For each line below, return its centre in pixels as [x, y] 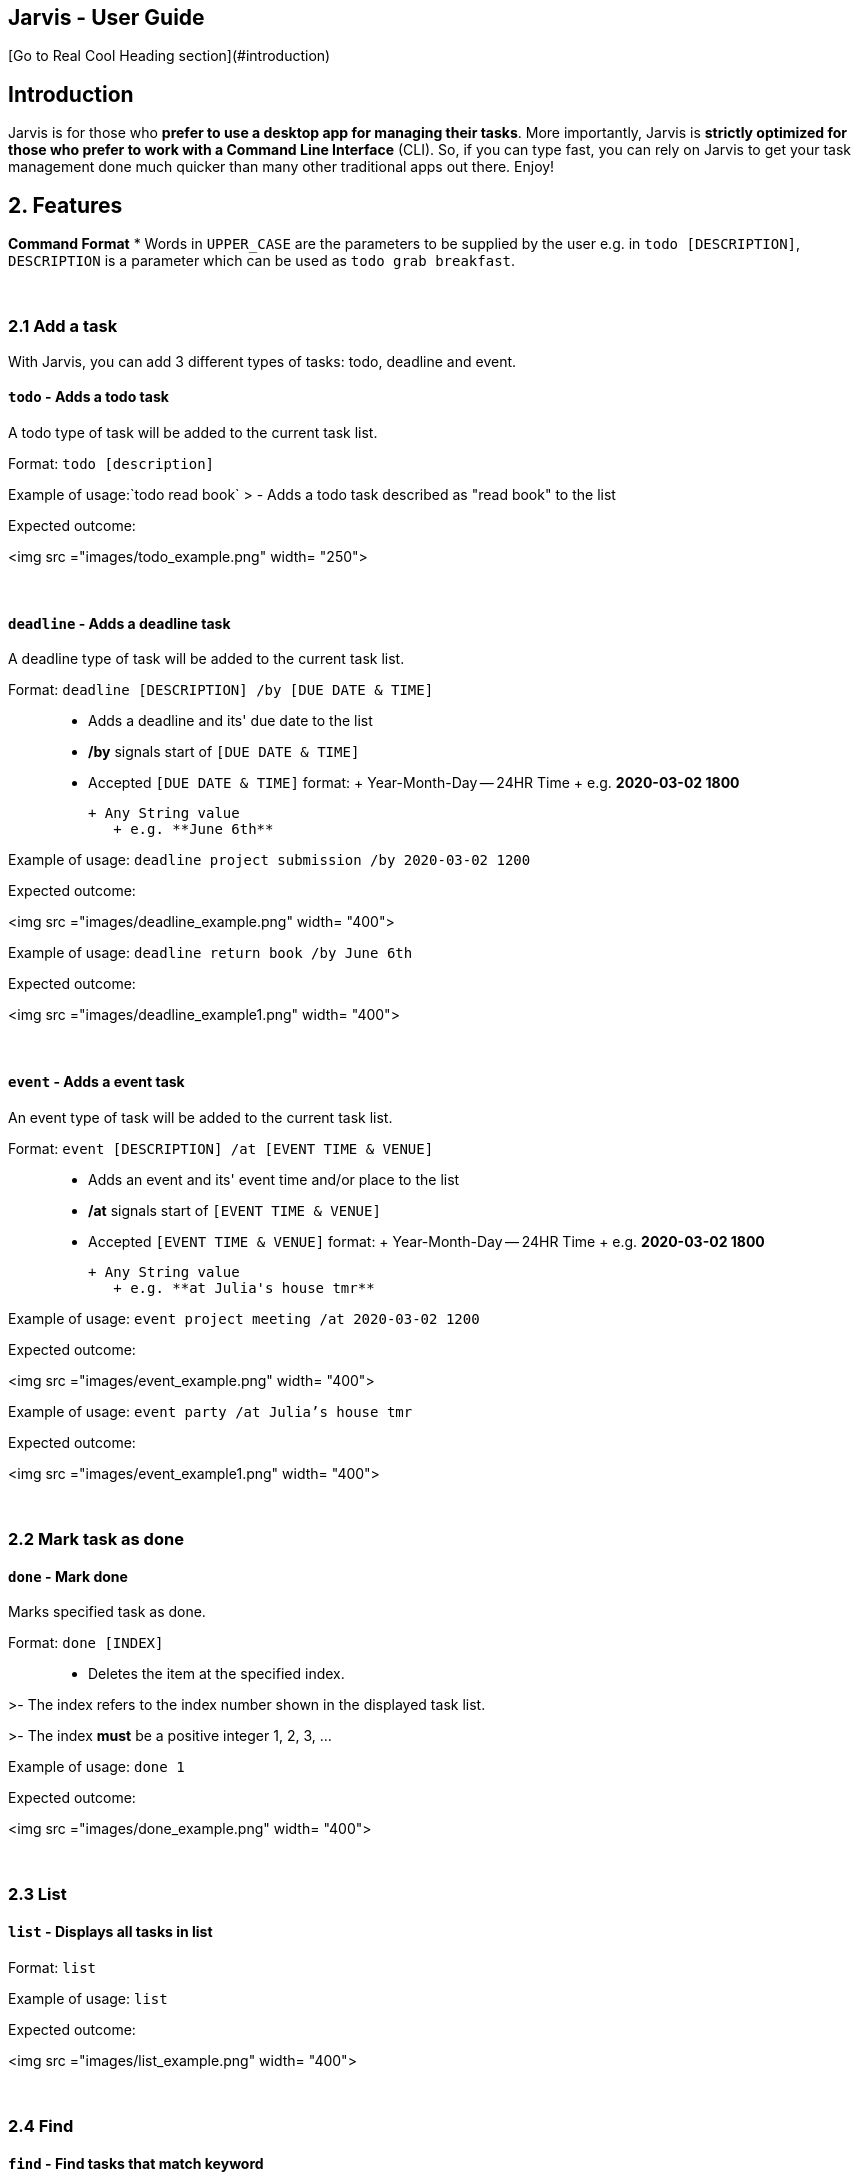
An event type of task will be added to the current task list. [200, 1117]
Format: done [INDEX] [86, 1643]
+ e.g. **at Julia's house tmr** [244, 1287]
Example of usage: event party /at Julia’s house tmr [210, 1411]
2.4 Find [41, 2126]
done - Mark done [68, 1576]
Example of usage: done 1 [96, 1767]
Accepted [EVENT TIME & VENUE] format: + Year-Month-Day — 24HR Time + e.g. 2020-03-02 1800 [426, 1241]
